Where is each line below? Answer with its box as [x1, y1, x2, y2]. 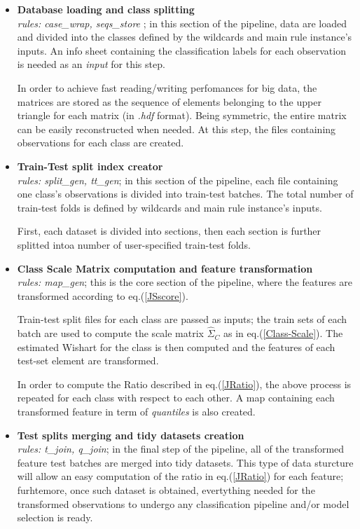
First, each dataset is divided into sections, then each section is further [17, 224, 321, 238]
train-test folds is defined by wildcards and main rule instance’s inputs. [17, 200, 322, 214]
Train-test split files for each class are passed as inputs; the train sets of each [17, 312, 347, 327]
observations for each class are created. [17, 135, 184, 150]
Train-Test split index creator [17, 158, 163, 173]
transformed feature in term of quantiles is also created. [17, 404, 256, 419]
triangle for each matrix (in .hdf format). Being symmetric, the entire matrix [17, 108, 347, 123]
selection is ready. [17, 510, 93, 525]
